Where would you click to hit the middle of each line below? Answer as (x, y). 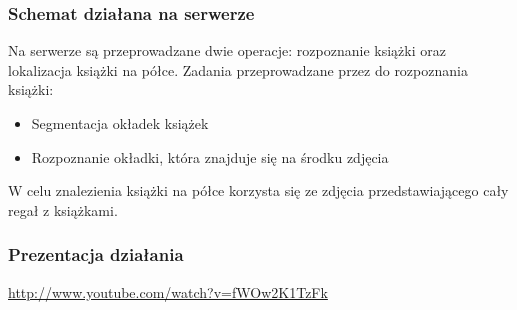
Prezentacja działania (96, 254)
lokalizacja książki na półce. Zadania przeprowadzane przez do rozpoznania (238, 69)
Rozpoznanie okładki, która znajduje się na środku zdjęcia (210, 156)
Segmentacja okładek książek (120, 123)
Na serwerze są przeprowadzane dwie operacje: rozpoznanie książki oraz (227, 50)
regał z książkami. (63, 209)
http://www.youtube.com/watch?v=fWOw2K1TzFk (168, 291)
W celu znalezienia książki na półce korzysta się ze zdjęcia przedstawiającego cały (258, 190)
